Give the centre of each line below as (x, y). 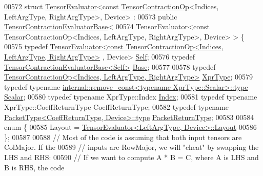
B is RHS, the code (34, 167)
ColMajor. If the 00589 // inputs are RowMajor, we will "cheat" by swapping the (131, 147)
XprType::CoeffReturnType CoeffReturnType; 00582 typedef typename (117, 106)
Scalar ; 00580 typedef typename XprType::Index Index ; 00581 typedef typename (131, 97)
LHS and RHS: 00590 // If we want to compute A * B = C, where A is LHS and (131, 157)
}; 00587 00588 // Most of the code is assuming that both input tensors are (123, 137)
